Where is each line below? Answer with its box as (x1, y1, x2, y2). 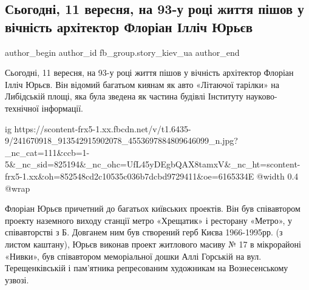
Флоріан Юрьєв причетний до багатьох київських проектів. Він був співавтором (5, 202, 301, 215)
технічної (5, 101, 39, 114)
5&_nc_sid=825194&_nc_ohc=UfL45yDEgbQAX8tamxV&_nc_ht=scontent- (5, 158, 301, 170)
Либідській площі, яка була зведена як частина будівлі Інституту (5, 90, 243, 103)
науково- (246, 90, 277, 103)
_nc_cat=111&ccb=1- (5, 146, 90, 158)
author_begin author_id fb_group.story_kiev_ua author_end (5, 46, 240, 58)
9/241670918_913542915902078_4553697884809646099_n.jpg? (5, 134, 238, 147)
